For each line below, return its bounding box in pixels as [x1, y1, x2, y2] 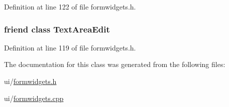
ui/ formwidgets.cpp [4, 92, 64, 103]
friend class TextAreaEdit [4, 22, 110, 35]
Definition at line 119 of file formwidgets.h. [4, 42, 136, 52]
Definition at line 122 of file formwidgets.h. [4, 1, 136, 11]
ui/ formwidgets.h [4, 76, 57, 86]
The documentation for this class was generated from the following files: [4, 59, 225, 69]
